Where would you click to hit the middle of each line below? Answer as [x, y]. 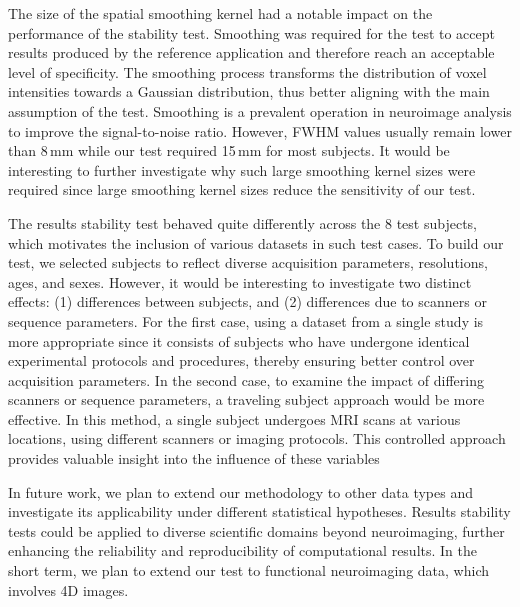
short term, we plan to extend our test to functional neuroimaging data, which [248, 570]
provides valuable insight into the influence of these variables [194, 458]
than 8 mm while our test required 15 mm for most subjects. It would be [229, 150]
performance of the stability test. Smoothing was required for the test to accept [251, 32]
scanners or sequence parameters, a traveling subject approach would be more [246, 399]
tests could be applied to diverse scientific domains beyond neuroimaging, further [256, 530]
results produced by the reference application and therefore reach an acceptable [251, 52]
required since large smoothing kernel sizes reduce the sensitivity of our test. [242, 189]
